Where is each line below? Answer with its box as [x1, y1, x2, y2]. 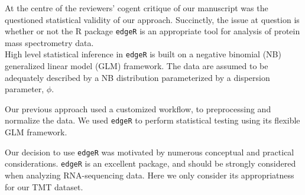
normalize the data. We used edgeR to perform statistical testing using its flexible [5, 114, 300, 126]
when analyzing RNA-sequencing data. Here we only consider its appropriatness [5, 169, 294, 181]
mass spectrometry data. [5, 36, 94, 48]
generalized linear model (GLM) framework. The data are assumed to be [5, 60, 268, 72]
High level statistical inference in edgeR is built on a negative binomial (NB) [5, 48, 281, 60]
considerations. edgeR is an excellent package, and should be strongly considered [5, 157, 296, 170]
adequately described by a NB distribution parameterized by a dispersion [5, 71, 270, 83]
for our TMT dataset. [5, 180, 83, 193]
